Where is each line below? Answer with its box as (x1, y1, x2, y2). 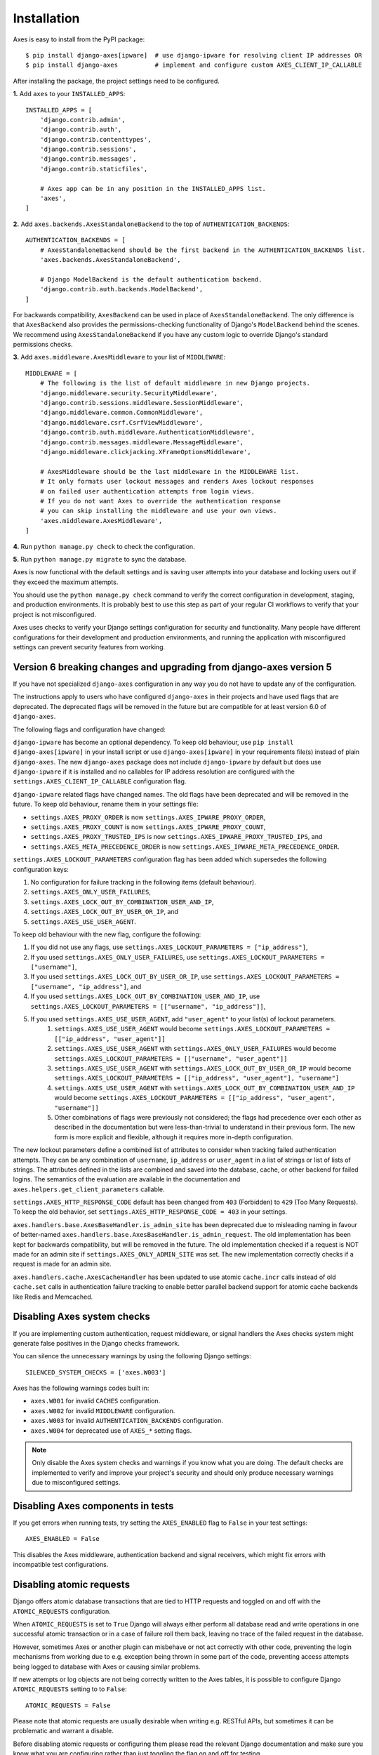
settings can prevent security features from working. (13, 643, 166, 651)
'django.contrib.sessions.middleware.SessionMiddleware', (39, 399, 244, 407)
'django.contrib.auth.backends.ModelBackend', (39, 285, 204, 293)
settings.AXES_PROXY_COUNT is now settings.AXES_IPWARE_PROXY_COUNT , (30, 823, 266, 831)
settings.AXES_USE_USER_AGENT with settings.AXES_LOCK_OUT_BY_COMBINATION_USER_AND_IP (54, 1083, 355, 1092)
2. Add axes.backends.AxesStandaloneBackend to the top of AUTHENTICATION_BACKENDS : (13, 220, 290, 228)
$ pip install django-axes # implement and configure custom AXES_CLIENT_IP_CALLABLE (25, 61, 363, 69)
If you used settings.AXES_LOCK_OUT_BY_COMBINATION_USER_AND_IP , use (30, 992, 260, 1000)
